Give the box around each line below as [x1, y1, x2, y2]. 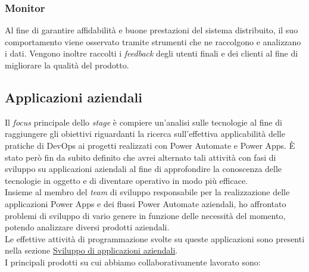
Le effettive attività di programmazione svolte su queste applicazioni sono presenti [5, 232, 305, 245]
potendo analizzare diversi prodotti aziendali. [5, 221, 170, 233]
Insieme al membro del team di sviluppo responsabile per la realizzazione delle [5, 186, 290, 198]
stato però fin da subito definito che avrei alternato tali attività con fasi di [5, 151, 276, 163]
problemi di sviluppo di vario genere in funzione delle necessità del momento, [5, 209, 286, 221]
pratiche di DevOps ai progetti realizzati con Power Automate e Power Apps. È [5, 139, 295, 151]
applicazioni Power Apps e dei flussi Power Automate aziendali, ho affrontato [5, 197, 286, 210]
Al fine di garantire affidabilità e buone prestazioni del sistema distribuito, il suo [5, 24, 298, 36]
